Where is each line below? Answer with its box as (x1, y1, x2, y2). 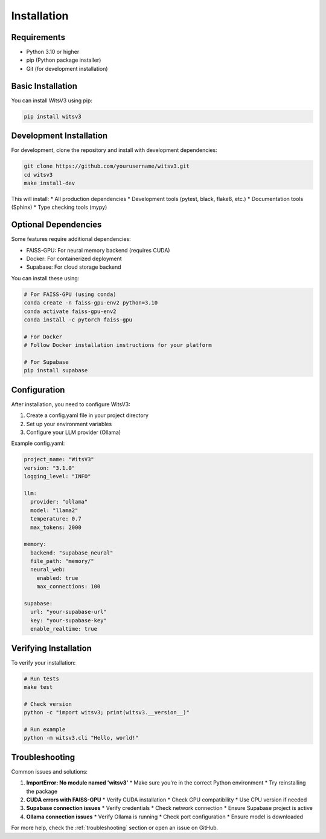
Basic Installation (11, 81, 78, 91)
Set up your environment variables (26, 420, 112, 427)
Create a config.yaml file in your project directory (26, 412, 149, 419)
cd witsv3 (24, 171, 53, 178)
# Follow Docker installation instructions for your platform (24, 342, 212, 349)
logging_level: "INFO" (24, 473, 91, 480)
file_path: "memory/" (30, 558, 95, 565)
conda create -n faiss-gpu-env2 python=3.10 (24, 300, 158, 306)
